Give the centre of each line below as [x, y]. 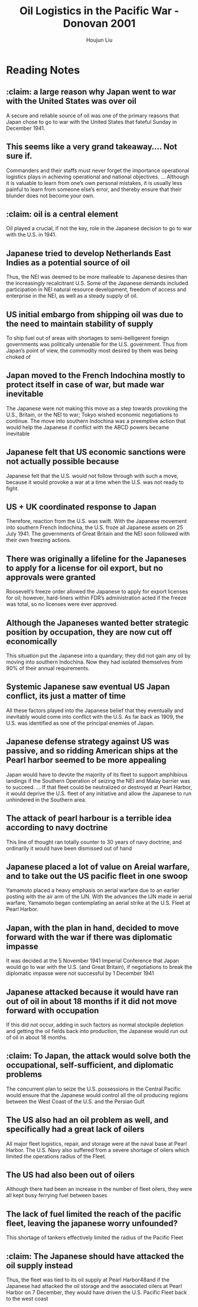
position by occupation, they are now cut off [89, 632]
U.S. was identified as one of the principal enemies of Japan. [80, 723]
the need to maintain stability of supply [80, 323]
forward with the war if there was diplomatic [89, 937]
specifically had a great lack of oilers [75, 1129]
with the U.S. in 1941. [32, 235]
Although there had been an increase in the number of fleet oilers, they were [99, 1189]
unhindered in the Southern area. [46, 799]
